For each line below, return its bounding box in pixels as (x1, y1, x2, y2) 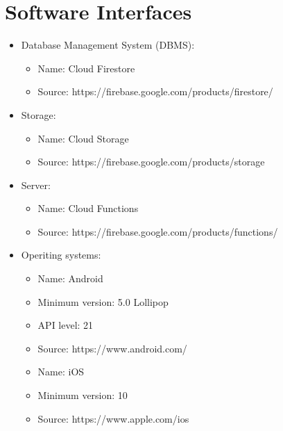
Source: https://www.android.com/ (37, 341, 187, 355)
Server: (21, 177, 51, 192)
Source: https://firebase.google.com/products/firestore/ (37, 84, 273, 99)
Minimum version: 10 (37, 388, 128, 402)
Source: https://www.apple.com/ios (37, 411, 189, 425)
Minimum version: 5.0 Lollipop (37, 294, 169, 309)
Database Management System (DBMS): (21, 38, 195, 52)
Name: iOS (37, 364, 85, 379)
